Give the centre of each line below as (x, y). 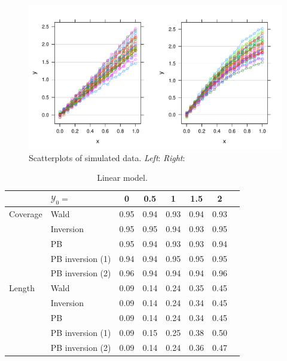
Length (22, 288)
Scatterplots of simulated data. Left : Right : (107, 157)
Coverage (26, 214)
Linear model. (122, 178)
